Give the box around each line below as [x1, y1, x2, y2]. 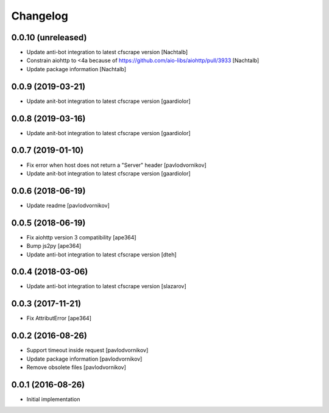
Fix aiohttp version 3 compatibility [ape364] [26, 233, 136, 241]
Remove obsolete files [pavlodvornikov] [26, 364, 126, 371]
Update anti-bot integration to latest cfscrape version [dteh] [26, 250, 177, 258]
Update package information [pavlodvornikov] [26, 355, 143, 362]
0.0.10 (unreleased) [11, 32, 87, 43]
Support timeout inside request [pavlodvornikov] [26, 347, 149, 354]
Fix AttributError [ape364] [26, 314, 91, 322]
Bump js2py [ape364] [26, 242, 82, 250]
